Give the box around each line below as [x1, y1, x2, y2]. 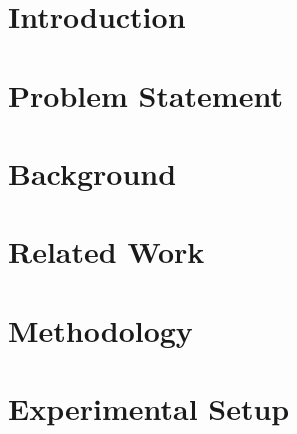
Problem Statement [8, 74, 283, 115]
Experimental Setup [8, 388, 290, 429]
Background [8, 152, 177, 193]
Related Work [8, 231, 205, 272]
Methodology [8, 309, 193, 350]
